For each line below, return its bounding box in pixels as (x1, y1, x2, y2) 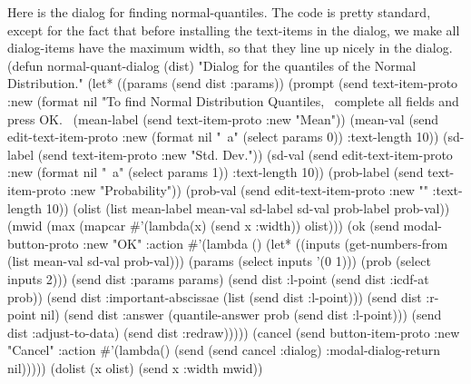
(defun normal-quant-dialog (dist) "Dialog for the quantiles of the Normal (7, 55, 417, 74)
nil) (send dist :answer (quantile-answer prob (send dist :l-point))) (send (40, 305, 442, 324)
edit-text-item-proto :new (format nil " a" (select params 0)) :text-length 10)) (7, 127, 439, 146)
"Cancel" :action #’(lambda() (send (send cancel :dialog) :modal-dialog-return (7, 340, 441, 359)
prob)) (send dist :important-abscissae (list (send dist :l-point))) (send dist (7, 287, 422, 306)
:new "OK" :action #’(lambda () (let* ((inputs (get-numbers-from (83, 233, 448, 252)
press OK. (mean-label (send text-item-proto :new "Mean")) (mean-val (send (7, 109, 439, 128)
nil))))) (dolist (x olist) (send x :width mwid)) (7, 358, 263, 377)
